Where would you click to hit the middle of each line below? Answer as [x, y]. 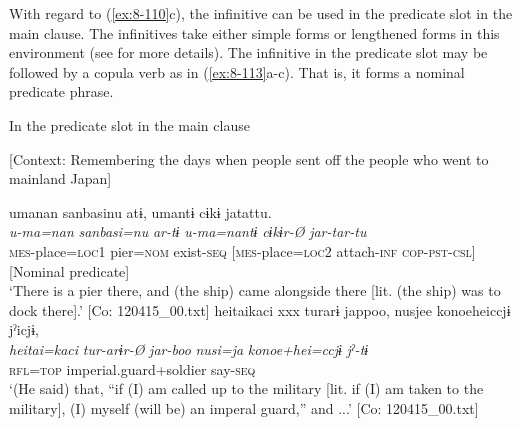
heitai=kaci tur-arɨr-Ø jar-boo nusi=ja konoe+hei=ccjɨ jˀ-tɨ [189, 348]
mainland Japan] [60, 178]
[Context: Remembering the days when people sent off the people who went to [249, 158]
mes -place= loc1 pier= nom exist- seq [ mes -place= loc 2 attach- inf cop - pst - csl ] [242, 250]
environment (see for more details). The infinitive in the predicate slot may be [248, 52]
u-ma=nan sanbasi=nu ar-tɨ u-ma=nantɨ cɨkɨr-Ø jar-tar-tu [188, 231]
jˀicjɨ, [24, 329]
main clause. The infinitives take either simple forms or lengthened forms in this [254, 32]
